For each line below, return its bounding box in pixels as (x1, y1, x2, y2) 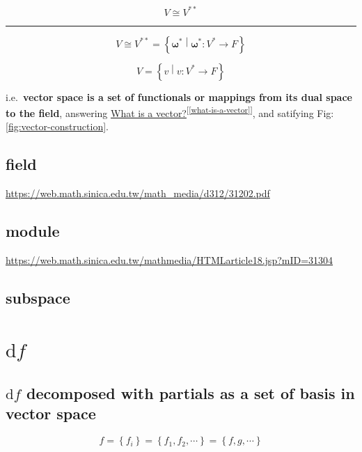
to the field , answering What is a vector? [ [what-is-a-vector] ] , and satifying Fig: (6, 104, 334, 120)
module (6, 220, 60, 242)
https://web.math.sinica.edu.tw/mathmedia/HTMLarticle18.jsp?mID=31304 (6, 252, 333, 267)
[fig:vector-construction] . (6, 119, 109, 134)
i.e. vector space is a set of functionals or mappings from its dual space (6, 89, 352, 104)
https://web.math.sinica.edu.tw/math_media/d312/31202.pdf (6, 186, 270, 201)
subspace (6, 286, 70, 308)
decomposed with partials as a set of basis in (26, 382, 355, 404)
